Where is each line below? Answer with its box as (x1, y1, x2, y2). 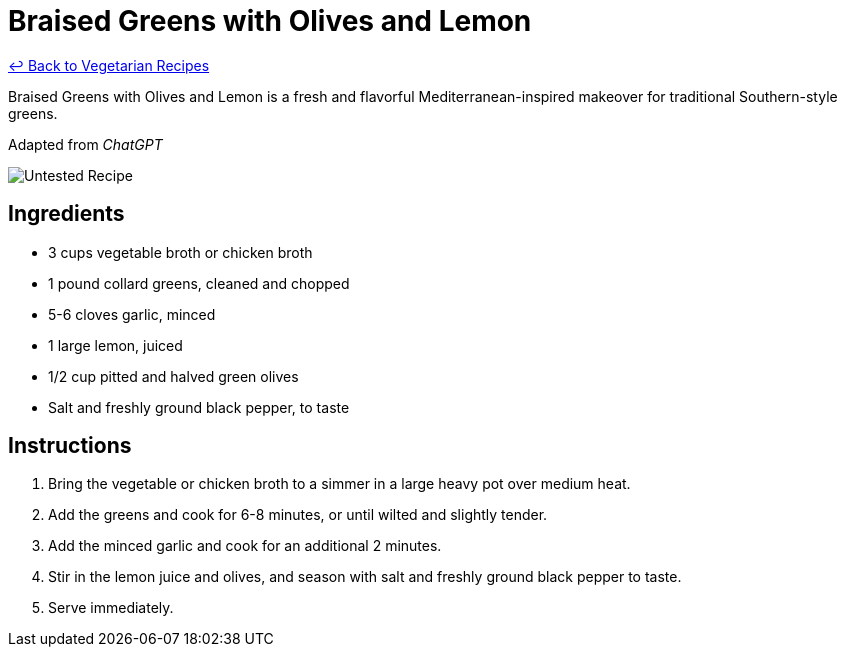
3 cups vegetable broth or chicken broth (48, 243, 313, 261)
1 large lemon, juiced (48, 336, 183, 354)
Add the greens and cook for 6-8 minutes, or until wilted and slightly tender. (48, 506, 548, 524)
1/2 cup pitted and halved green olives (48, 367, 299, 385)
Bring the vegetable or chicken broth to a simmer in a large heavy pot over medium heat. (48, 475, 631, 493)
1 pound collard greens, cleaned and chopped (48, 274, 350, 292)
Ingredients (8, 201, 125, 227)
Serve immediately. (48, 599, 174, 617)
